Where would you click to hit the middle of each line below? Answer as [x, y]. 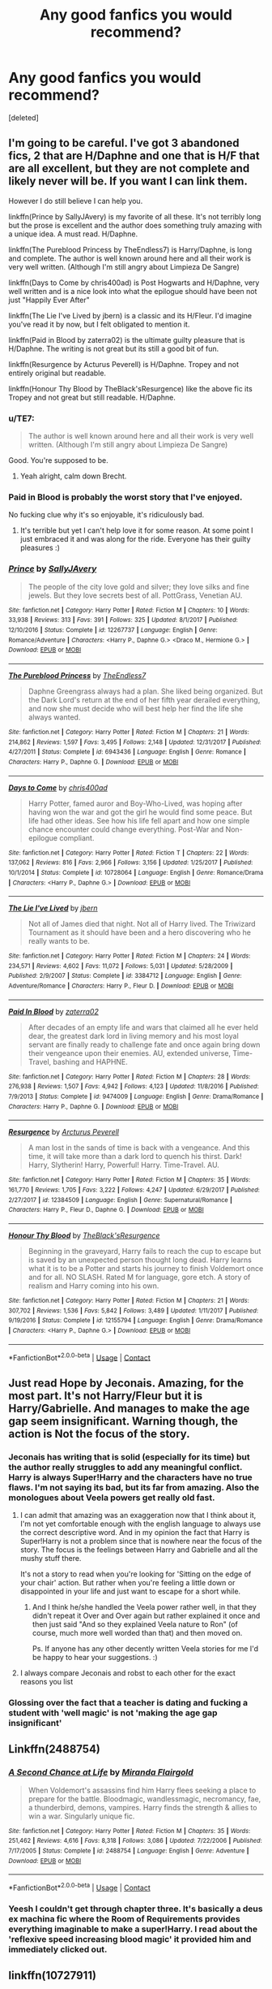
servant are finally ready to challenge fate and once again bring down [144, 1044]
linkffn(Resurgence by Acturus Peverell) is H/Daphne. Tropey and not [123, 364]
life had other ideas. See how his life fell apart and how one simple [139, 820]
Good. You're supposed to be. [59, 460]
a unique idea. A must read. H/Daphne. [73, 234]
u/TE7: [21, 418]
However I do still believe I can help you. [76, 201]
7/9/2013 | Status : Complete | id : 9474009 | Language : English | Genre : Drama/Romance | [136, 1097]
